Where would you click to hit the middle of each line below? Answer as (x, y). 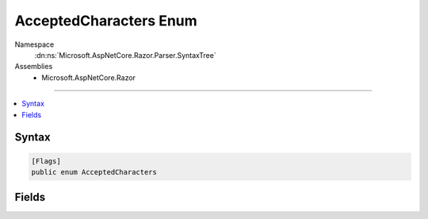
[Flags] (46, 161)
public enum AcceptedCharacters (94, 172)
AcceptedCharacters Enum (106, 21)
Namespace (34, 44)
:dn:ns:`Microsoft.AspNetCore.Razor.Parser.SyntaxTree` (126, 55)
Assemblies (34, 67)
